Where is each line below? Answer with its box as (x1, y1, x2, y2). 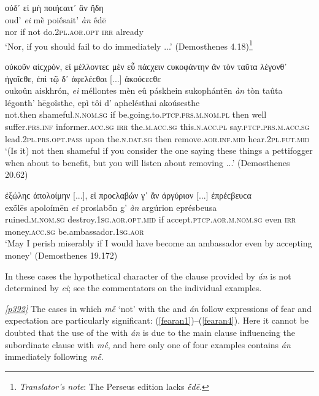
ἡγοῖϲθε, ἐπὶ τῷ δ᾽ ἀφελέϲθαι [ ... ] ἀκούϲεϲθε (5, 72, 161, 85)
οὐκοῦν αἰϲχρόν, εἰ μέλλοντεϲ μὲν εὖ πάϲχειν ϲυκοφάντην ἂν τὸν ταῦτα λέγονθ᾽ (5, 60, 287, 73)
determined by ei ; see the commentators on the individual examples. (5, 281, 262, 294)
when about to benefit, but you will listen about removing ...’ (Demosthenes (5, 156, 290, 169)
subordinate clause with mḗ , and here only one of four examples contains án (5, 338, 291, 351)
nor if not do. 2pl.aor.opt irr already (5, 25, 144, 38)
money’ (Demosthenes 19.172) (5, 248, 118, 261)
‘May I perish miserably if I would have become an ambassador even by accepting (5, 237, 312, 249)
